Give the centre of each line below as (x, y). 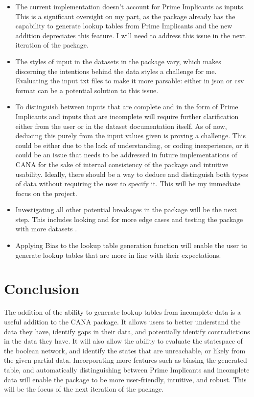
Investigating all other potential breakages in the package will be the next (126, 210)
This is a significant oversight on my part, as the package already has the (125, 16)
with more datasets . (46, 229)
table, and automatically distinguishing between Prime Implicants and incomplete (127, 369)
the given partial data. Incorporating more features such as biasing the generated (126, 360)
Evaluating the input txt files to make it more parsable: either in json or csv (130, 81)
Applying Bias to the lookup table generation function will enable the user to (131, 245)
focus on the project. (46, 193)
